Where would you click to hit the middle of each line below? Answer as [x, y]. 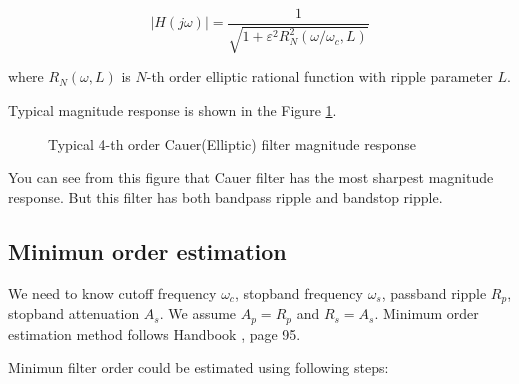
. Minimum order [426, 313]
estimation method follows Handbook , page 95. [154, 333]
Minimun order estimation [147, 250]
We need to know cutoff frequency [112, 292]
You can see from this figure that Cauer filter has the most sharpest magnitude [251, 177]
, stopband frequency [298, 292]
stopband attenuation [74, 313]
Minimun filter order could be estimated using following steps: [198, 367]
